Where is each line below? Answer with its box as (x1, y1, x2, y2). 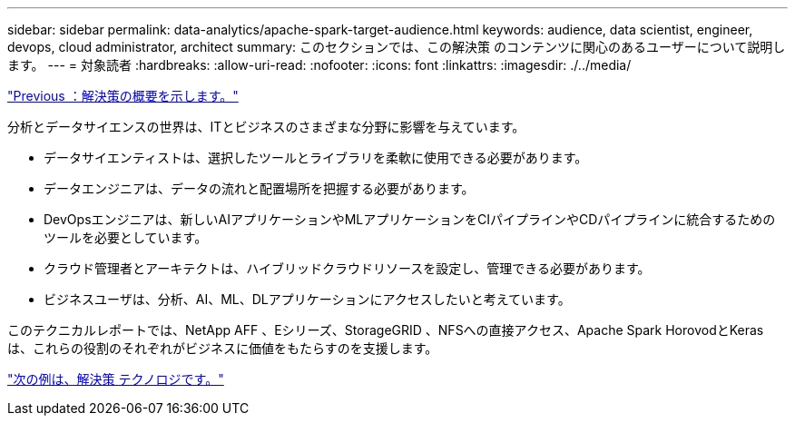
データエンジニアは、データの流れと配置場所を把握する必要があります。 (44, 181, 475, 196)
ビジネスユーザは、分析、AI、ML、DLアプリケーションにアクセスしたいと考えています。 (44, 291, 571, 307)
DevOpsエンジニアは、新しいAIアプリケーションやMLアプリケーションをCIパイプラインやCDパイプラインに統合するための (44, 211, 776, 227)
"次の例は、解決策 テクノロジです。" (7, 371, 224, 387)
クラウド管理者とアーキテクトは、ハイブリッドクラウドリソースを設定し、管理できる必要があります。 (44, 261, 651, 276)
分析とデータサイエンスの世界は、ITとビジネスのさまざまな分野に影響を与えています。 (7, 119, 525, 134)
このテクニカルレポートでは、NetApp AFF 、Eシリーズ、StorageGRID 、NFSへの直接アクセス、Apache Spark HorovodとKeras (7, 322, 764, 338)
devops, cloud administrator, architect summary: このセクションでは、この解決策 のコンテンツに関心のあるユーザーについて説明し (7, 39, 786, 54)
